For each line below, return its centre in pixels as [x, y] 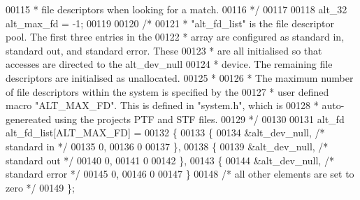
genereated [29, 119]
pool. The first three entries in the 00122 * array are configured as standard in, [175, 37]
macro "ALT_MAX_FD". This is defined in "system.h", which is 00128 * [162, 105]
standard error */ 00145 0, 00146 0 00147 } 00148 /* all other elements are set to [180, 174]
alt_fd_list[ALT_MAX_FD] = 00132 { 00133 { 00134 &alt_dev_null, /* [165, 133]
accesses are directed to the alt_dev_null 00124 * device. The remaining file [169, 64]
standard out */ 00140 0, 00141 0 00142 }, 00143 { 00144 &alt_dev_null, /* [170, 160]
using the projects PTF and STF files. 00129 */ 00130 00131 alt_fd [200, 119]
